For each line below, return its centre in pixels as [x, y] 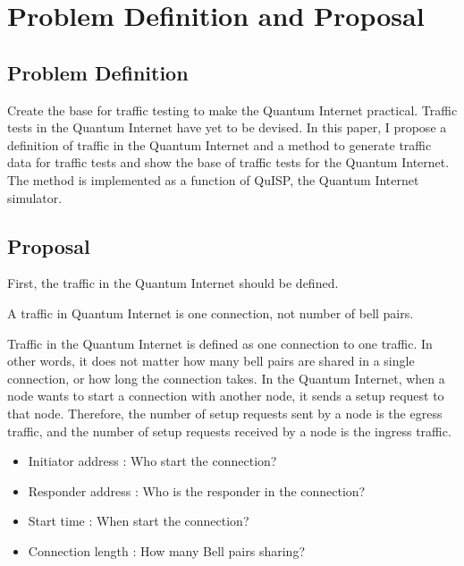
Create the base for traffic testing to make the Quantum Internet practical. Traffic [232, 110]
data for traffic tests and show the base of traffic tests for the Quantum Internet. [228, 162]
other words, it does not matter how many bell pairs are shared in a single [211, 361]
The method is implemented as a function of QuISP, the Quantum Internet [213, 179]
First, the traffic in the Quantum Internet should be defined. [173, 283]
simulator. [35, 197]
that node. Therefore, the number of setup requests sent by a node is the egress [225, 413]
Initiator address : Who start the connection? [152, 461]
